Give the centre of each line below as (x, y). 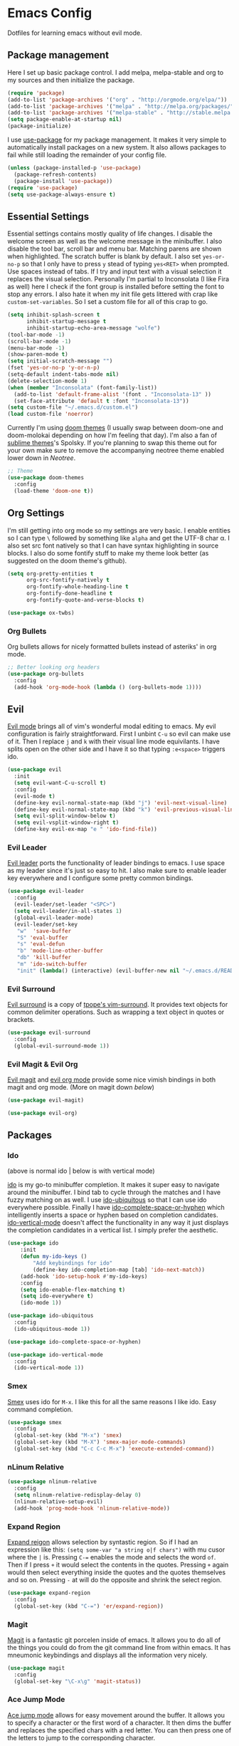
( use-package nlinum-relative (52, 1482)
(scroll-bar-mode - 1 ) (39, 341)
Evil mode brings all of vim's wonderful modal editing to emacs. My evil (112, 726)
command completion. (40, 1409)
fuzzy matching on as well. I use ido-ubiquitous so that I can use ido (107, 1200)
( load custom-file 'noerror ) (51, 414)
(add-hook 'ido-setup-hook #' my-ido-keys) (84, 1276)
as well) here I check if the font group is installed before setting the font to (116, 287)
